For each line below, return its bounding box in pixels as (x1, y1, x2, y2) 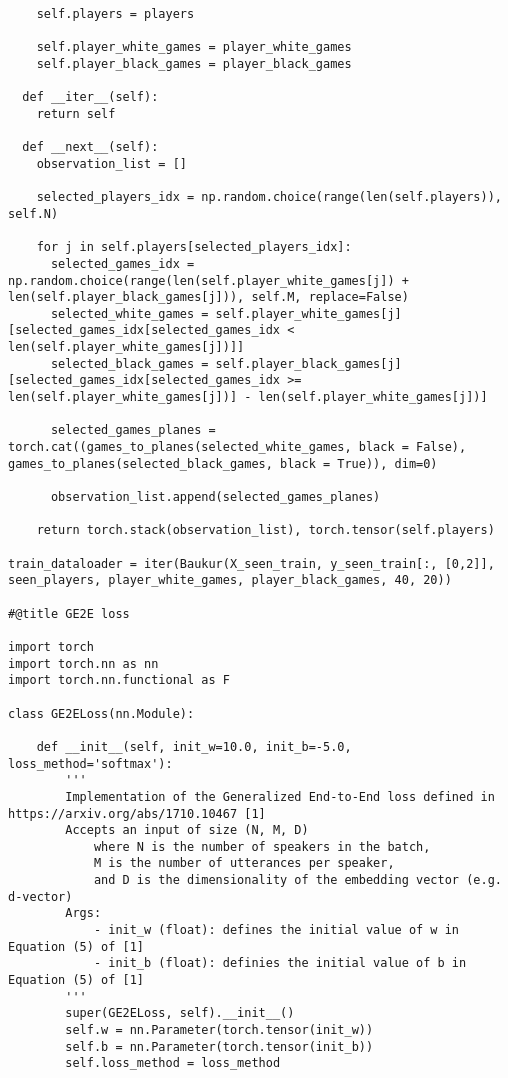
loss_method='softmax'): (8, 756, 173, 771)
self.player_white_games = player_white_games (36, 40, 352, 55)
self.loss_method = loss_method (65, 1056, 281, 1071)
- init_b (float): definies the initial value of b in (93, 956, 467, 971)
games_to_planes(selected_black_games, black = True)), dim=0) (8, 456, 438, 471)
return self (36, 106, 116, 121)
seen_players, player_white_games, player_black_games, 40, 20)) (8, 573, 452, 588)
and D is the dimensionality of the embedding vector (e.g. (93, 873, 502, 888)
